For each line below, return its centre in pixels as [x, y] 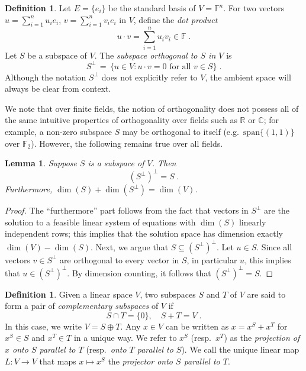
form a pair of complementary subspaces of [82, 306]
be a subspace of [57, 55]
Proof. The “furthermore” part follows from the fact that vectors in [127, 210]
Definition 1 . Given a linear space [69, 294]
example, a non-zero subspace [59, 131]
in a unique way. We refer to [125, 338]
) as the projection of [262, 338]
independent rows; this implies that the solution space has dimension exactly [144, 233]
